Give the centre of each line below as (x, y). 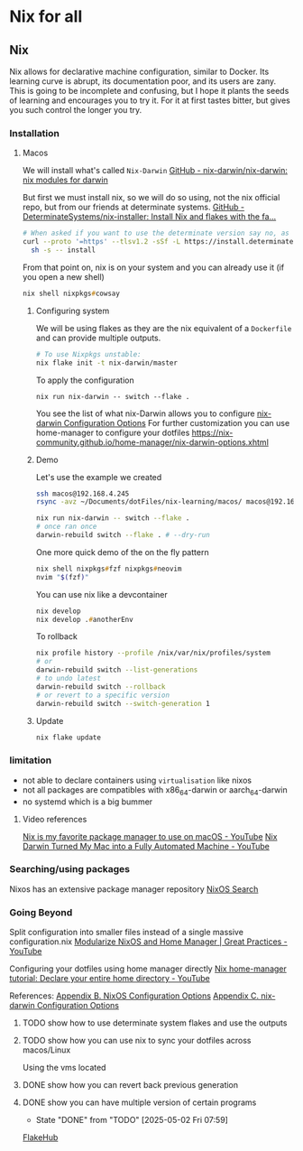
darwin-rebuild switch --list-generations (117, 670)
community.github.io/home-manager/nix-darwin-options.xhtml (152, 442)
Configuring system (73, 311)
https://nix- (212, 432)
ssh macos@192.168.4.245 (83, 494)
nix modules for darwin (65, 180)
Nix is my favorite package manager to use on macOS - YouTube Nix (150, 836)
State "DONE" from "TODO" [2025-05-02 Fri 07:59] (132, 1120)
